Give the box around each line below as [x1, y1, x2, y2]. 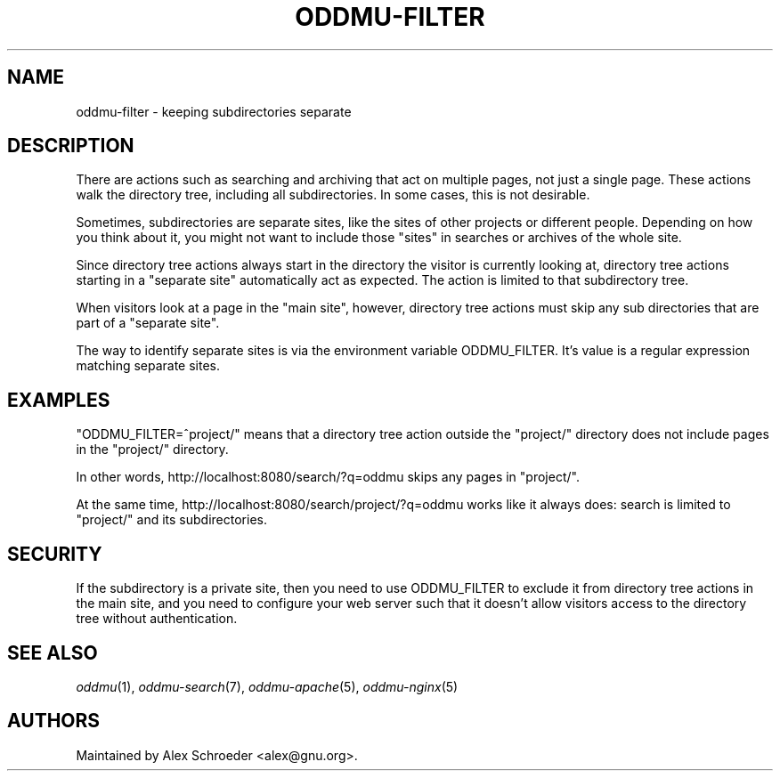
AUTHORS [7, 709, 101, 733]
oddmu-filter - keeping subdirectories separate [76, 103, 352, 119]
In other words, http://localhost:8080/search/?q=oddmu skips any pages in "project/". [76, 469, 580, 485]
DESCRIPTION [7, 134, 134, 158]
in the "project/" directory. [76, 442, 229, 458]
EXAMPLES [7, 388, 110, 411]
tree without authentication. [76, 611, 238, 627]
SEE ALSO [7, 641, 98, 664]
